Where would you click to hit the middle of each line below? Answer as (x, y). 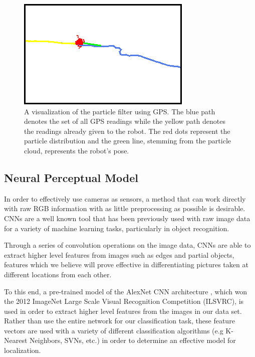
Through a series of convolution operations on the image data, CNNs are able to (127, 245)
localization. (23, 350)
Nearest (16, 340)
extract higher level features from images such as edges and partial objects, (119, 254)
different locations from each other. (58, 274)
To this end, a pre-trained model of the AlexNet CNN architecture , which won (126, 291)
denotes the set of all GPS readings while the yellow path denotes (125, 121)
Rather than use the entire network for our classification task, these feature (119, 321)
